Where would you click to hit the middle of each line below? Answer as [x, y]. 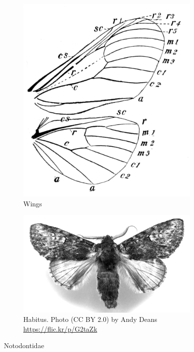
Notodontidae [24, 345]
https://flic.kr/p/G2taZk [60, 329]
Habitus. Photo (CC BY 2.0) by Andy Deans [90, 319]
